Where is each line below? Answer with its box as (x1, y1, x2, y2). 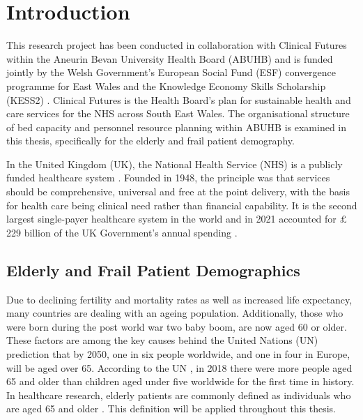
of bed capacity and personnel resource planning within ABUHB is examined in (6, 119, 347, 134)
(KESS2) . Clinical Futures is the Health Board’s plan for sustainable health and (6, 92, 351, 107)
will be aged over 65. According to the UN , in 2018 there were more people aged (6, 360, 353, 375)
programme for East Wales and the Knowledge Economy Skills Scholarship (6, 78, 326, 93)
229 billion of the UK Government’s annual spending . (6, 225, 238, 239)
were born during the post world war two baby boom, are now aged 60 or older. (6, 319, 347, 333)
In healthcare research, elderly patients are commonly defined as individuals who (6, 387, 351, 402)
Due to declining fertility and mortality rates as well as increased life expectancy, (6, 292, 353, 306)
